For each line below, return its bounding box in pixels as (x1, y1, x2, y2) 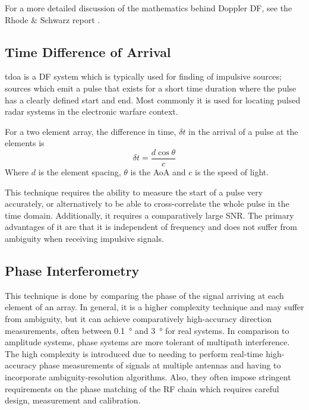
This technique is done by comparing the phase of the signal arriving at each (5, 289, 284, 301)
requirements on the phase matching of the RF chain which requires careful (5, 382, 279, 395)
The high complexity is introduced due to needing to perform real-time (5, 347, 263, 359)
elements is (5, 137, 45, 149)
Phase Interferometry (5, 261, 140, 279)
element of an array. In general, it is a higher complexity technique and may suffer (5, 301, 304, 313)
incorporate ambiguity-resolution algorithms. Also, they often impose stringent (5, 370, 291, 383)
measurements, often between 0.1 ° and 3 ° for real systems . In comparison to (5, 324, 289, 336)
